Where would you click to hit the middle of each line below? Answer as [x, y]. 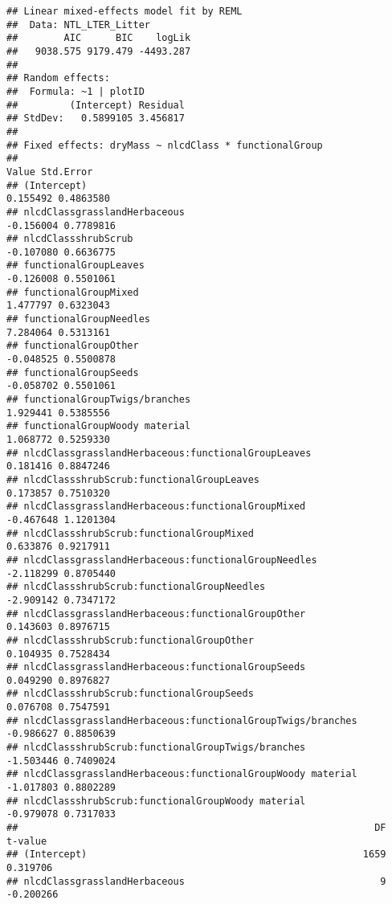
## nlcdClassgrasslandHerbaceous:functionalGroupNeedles [162, 560]
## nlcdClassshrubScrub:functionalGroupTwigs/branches [156, 748]
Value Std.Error [50, 172]
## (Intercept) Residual [96, 105]
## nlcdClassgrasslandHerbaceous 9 [196, 881]
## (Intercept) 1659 [196, 855]
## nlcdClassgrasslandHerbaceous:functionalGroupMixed [156, 507]
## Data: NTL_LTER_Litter [78, 25]
